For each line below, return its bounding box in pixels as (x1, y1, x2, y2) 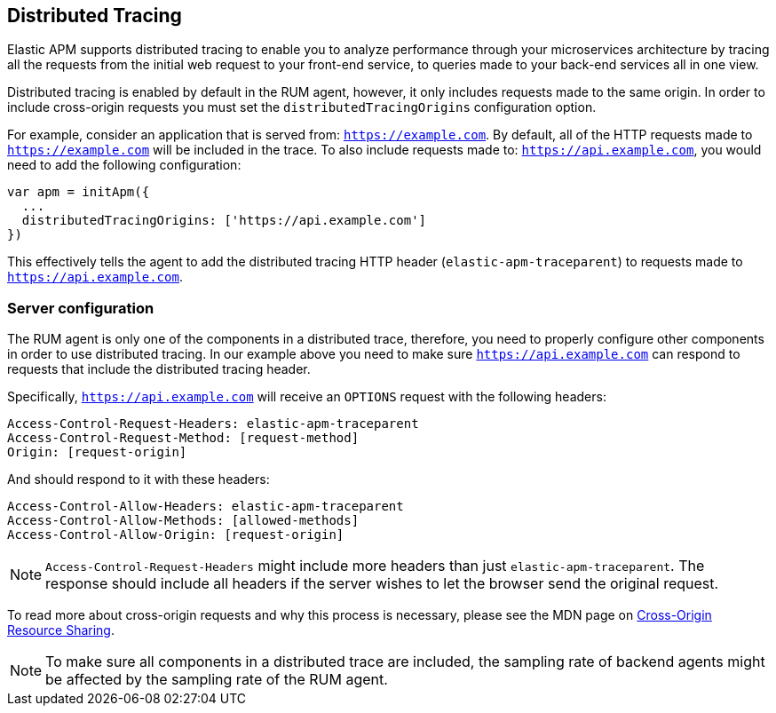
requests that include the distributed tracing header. (7, 361, 311, 377)
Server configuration (7, 298, 154, 317)
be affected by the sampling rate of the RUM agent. (45, 670, 388, 689)
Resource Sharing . (7, 622, 115, 638)
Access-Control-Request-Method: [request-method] (7, 431, 360, 446)
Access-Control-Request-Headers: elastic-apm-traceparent (7, 416, 419, 432)
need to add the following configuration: (7, 157, 242, 173)
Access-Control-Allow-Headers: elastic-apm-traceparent (7, 499, 404, 514)
